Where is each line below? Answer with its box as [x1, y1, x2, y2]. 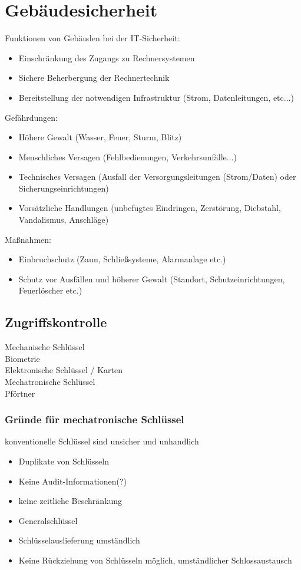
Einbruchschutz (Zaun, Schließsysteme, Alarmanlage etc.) [18, 253, 226, 265]
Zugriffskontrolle [5, 313, 107, 331]
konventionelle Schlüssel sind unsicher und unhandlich [5, 435, 199, 447]
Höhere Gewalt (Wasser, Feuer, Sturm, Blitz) [18, 131, 182, 143]
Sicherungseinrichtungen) [18, 182, 109, 194]
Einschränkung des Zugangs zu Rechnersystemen [18, 51, 195, 64]
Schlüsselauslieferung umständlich [18, 534, 140, 546]
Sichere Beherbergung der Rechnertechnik [18, 71, 170, 84]
